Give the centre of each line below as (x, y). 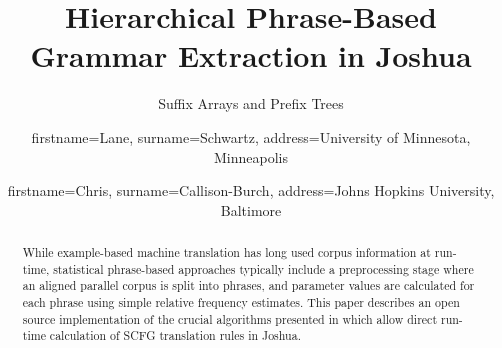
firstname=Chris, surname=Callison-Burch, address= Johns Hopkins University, (251, 190)
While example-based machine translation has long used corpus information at (226, 252)
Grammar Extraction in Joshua (251, 55)
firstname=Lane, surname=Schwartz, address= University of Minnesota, (251, 136)
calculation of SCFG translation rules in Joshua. (175, 335)
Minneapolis (251, 156)
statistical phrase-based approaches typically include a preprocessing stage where (263, 268)
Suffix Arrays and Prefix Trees (251, 103)
